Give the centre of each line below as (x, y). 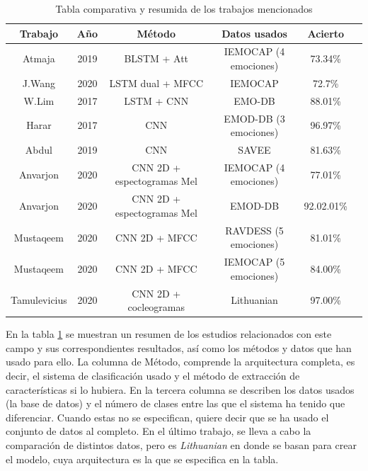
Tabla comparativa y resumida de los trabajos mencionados (184, 8)
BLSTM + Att (156, 58)
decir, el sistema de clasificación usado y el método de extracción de (153, 376)
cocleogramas (156, 307)
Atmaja (39, 58)
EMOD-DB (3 (254, 118)
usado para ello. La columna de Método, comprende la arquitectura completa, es (180, 362)
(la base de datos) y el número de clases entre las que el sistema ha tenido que (176, 403)
